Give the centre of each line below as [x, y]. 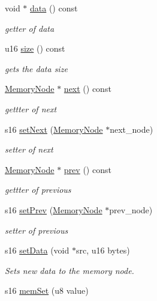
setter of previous [37, 230]
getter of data [30, 28]
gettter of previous [38, 190]
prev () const [87, 169]
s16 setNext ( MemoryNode [54, 129]
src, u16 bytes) [103, 250]
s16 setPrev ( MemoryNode [54, 209]
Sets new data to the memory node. [70, 270]
